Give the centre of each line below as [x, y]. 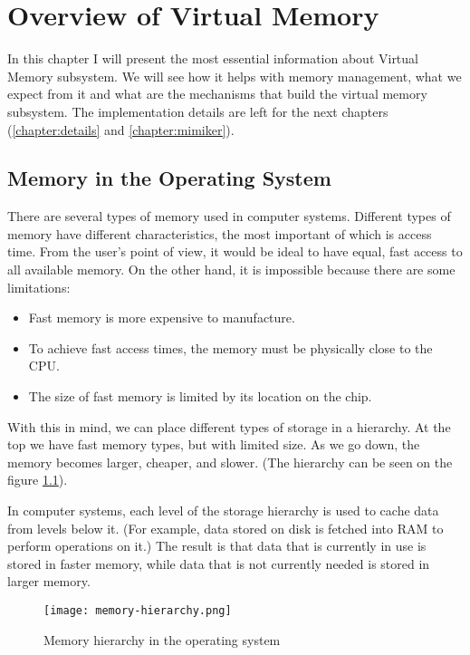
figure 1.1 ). [38, 480]
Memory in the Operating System [169, 178]
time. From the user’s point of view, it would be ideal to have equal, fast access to [235, 251]
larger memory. [49, 581]
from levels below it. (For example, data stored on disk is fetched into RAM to [225, 528]
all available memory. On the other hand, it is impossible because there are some [231, 270]
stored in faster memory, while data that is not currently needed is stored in [219, 563]
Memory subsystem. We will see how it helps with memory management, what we [235, 76]
